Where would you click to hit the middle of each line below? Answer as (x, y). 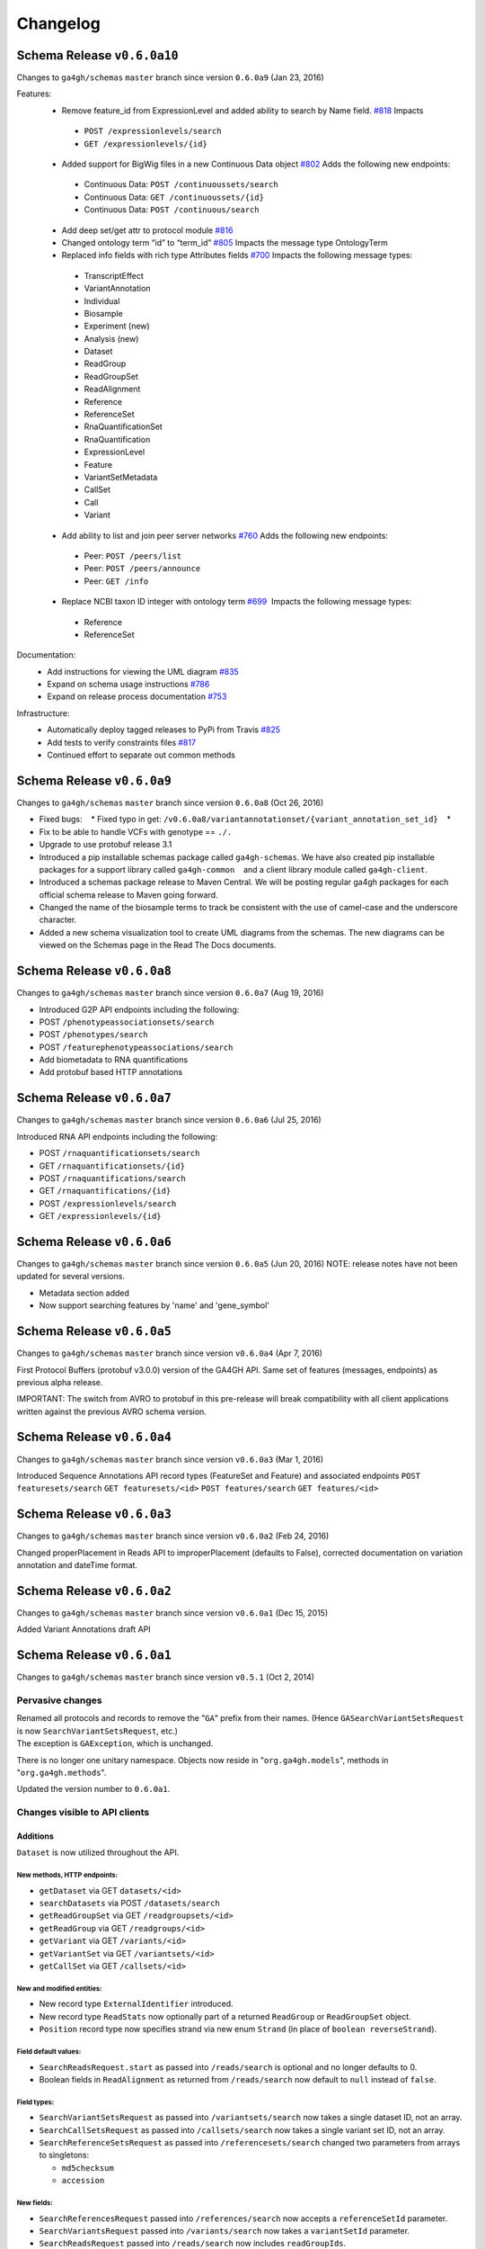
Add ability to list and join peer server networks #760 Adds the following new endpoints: (225, 535)
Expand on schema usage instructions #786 (128, 685)
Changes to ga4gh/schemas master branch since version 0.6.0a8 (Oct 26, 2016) (170, 802)
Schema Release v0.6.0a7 (94, 1098)
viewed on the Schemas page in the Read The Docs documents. (158, 945)
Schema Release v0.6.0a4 (94, 1437)
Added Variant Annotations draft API (84, 1629)
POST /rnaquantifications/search (112, 1178)
